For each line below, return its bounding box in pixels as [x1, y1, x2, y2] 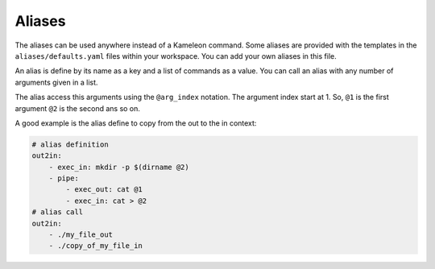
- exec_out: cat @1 [65, 185, 143, 194]
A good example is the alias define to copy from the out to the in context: [14, 118, 257, 128]
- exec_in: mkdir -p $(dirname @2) [48, 162, 189, 172]
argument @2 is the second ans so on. [14, 103, 141, 113]
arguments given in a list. [14, 77, 98, 87]
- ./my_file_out [48, 230, 113, 239]
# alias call [31, 208, 84, 217]
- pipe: [48, 174, 80, 183]
